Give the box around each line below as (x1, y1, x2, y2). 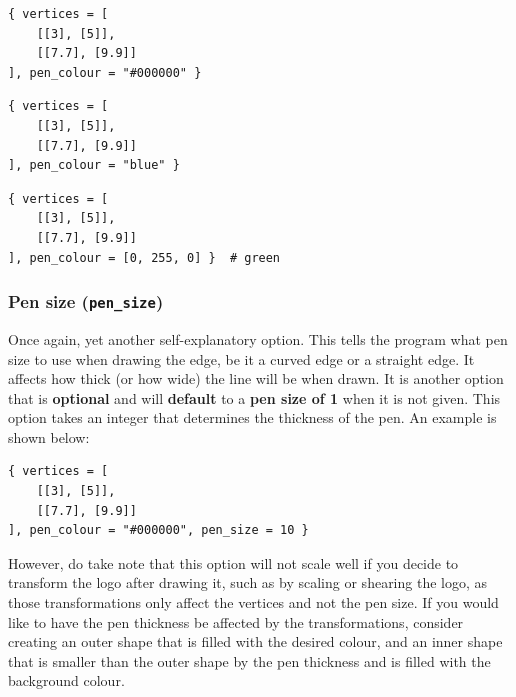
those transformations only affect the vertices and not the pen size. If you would (8, 592, 499, 613)
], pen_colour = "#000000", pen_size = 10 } (8, 523, 309, 538)
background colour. (8, 670, 125, 691)
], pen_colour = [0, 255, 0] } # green (8, 250, 281, 265)
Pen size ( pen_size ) (8, 289, 164, 314)
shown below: (8, 426, 90, 447)
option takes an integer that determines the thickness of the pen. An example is (8, 407, 497, 428)
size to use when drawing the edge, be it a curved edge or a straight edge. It (8, 348, 475, 369)
